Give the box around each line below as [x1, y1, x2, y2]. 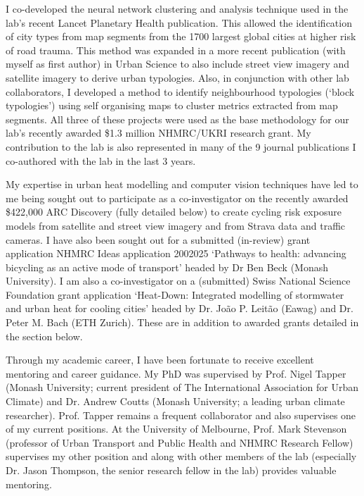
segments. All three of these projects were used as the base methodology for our [6, 111, 349, 126]
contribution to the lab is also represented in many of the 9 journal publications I [6, 139, 356, 154]
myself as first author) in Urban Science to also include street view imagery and [6, 56, 350, 71]
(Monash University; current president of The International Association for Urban [6, 380, 358, 395]
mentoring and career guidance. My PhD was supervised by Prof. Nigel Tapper [6, 366, 346, 380]
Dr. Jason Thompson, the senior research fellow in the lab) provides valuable [6, 463, 337, 477]
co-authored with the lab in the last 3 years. [6, 153, 196, 168]
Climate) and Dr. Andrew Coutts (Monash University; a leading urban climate [6, 394, 345, 409]
